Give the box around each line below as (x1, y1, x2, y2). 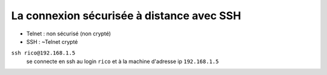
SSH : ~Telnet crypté (26, 38, 78, 45)
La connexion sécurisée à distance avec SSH (11, 9, 242, 22)
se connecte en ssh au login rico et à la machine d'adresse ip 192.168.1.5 (26, 58, 219, 65)
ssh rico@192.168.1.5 (11, 50, 76, 56)
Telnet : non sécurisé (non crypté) (26, 30, 111, 37)
